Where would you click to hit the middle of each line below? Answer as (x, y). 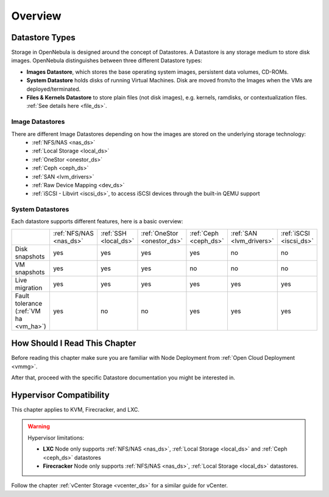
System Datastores (40, 209)
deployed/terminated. (54, 89)
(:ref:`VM (28, 311)
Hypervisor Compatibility (60, 395)
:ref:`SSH (114, 233)
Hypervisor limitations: (56, 438)
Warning (39, 426)
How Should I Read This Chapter (74, 344)
